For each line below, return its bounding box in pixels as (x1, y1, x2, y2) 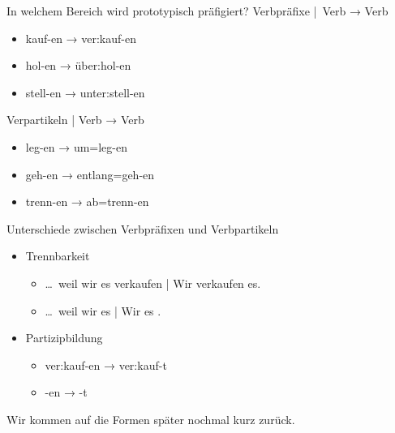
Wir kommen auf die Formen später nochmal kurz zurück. (6, 410, 295, 427)
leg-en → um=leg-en (25, 138, 127, 155)
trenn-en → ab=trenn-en (25, 193, 149, 210)
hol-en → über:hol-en (25, 57, 131, 74)
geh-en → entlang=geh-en (25, 165, 155, 182)
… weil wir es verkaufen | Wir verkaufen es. (45, 274, 261, 291)
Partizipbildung (25, 329, 103, 346)
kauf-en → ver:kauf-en (25, 29, 136, 46)
